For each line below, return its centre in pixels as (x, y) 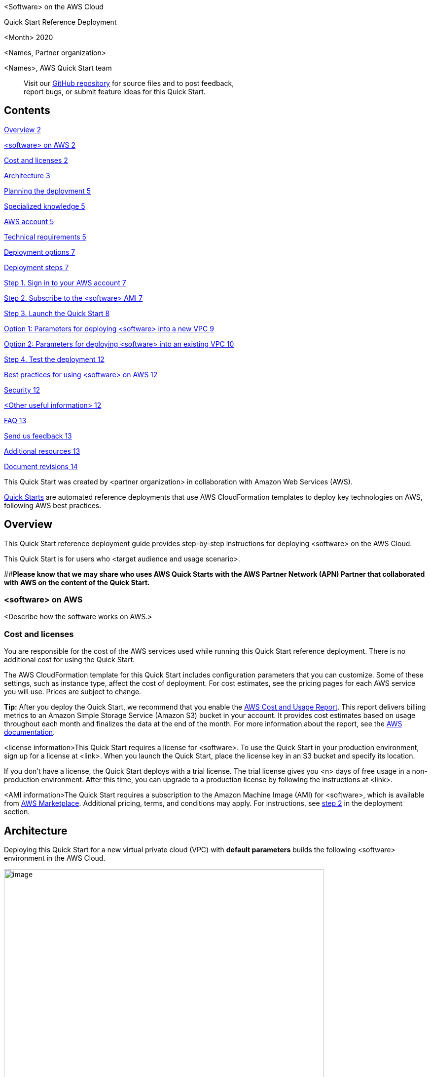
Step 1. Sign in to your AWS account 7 (65, 282)
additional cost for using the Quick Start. (70, 660)
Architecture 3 (27, 175)
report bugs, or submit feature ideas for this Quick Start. (115, 92)
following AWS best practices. (53, 505)
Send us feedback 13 (38, 436)
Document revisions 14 (41, 466)
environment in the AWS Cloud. (55, 858)
